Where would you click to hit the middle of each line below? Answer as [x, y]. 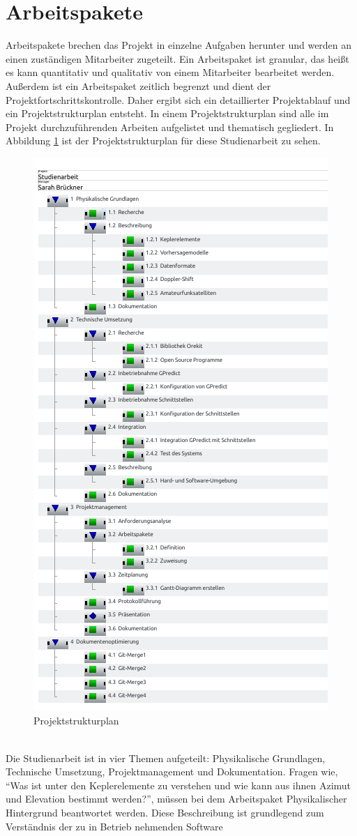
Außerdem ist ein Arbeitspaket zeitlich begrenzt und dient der [138, 85]
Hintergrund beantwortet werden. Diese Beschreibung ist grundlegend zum [165, 813]
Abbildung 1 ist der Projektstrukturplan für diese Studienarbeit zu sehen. [163, 140]
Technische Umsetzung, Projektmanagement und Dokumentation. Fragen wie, [172, 772]
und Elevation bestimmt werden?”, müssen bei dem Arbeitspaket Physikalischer [176, 799]
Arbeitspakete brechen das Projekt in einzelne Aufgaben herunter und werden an [179, 45]
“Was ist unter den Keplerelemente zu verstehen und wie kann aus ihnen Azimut [178, 785]
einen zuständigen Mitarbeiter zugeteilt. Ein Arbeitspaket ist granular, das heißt [177, 58]
